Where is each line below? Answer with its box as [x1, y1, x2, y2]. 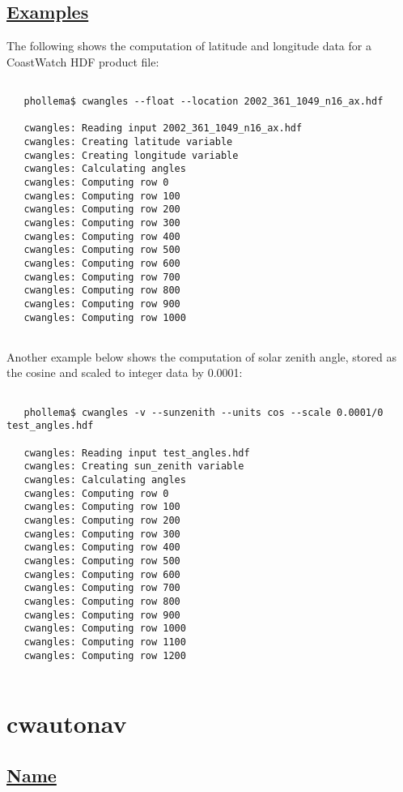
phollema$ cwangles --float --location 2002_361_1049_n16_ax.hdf [23, 96, 384, 108]
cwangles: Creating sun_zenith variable [23, 460, 244, 473]
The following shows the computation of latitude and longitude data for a [6, 37, 371, 54]
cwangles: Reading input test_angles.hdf [23, 447, 250, 459]
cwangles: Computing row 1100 [23, 636, 186, 648]
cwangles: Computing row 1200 [23, 649, 186, 661]
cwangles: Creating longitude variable [23, 149, 239, 161]
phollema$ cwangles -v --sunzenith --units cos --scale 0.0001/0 [23, 406, 384, 418]
